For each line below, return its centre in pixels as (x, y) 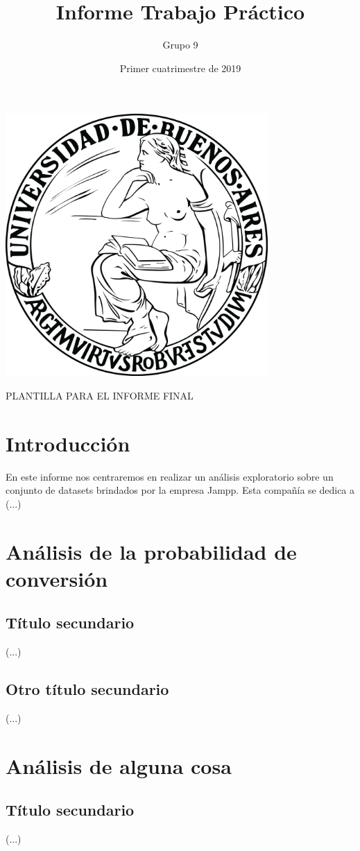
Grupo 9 (180, 45)
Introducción (68, 443)
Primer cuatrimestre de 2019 (180, 68)
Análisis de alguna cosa (119, 765)
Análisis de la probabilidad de (151, 551)
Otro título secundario (87, 689)
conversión (57, 578)
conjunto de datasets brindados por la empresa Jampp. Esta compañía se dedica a (180, 490)
